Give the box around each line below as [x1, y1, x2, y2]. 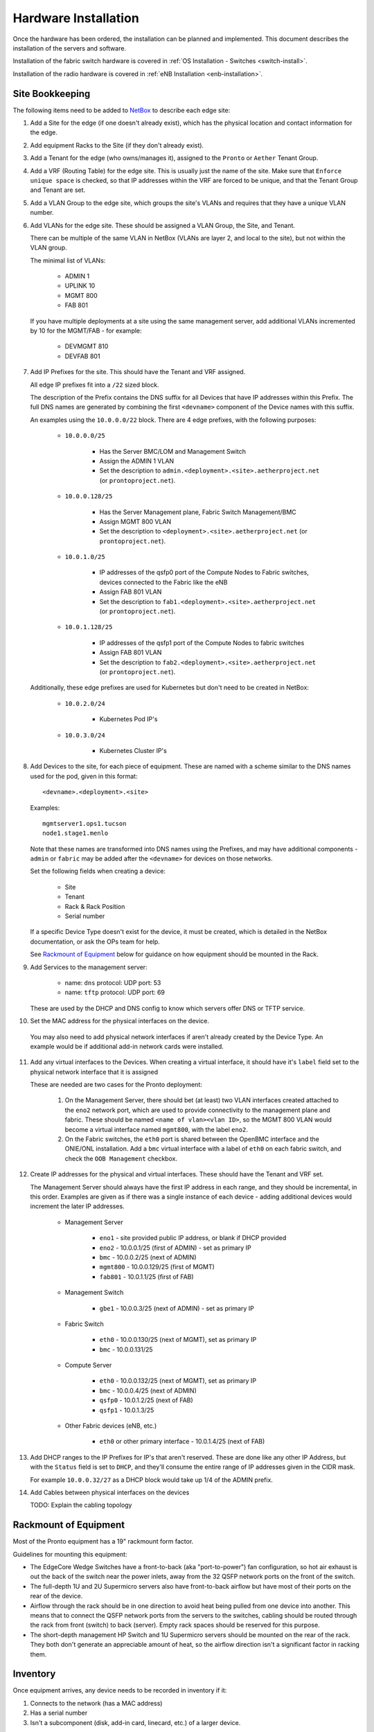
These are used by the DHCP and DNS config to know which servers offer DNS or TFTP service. [30, 1004, 305, 1012]
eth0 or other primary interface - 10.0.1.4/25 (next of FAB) [99, 1438, 265, 1446]
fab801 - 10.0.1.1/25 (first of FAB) [99, 1272, 194, 1281]
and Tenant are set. [30, 186, 86, 194]
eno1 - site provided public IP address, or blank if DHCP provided [99, 1234, 287, 1242]
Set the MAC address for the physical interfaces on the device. [30, 1017, 210, 1025]
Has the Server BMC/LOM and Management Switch [99, 447, 246, 455]
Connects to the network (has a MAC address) [30, 1699, 163, 1707]
